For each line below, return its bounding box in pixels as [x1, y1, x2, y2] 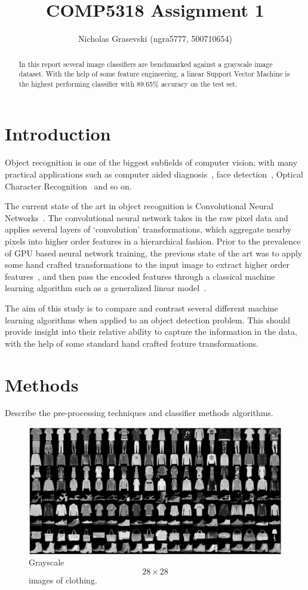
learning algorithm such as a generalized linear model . [5, 282, 207, 294]
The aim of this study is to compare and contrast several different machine [5, 301, 278, 314]
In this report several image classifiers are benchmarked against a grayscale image [19, 59, 273, 69]
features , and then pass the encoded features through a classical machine [5, 270, 275, 282]
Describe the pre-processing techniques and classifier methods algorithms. [5, 406, 273, 419]
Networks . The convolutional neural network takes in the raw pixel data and [5, 211, 288, 224]
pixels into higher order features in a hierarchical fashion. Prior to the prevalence [5, 234, 301, 247]
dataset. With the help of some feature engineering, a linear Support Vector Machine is [19, 69, 290, 79]
